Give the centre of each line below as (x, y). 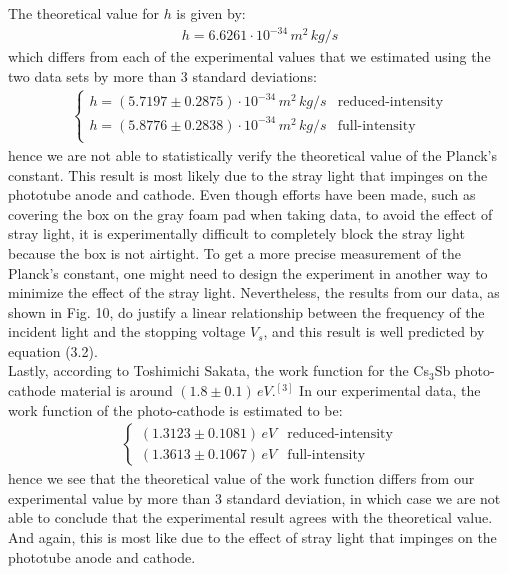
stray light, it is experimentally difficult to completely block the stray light (236, 233)
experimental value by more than (109, 497)
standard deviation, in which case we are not (363, 497)
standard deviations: (254, 75)
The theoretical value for (83, 13)
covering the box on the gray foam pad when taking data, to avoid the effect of (250, 213)
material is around (116, 390)
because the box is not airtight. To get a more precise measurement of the (235, 252)
